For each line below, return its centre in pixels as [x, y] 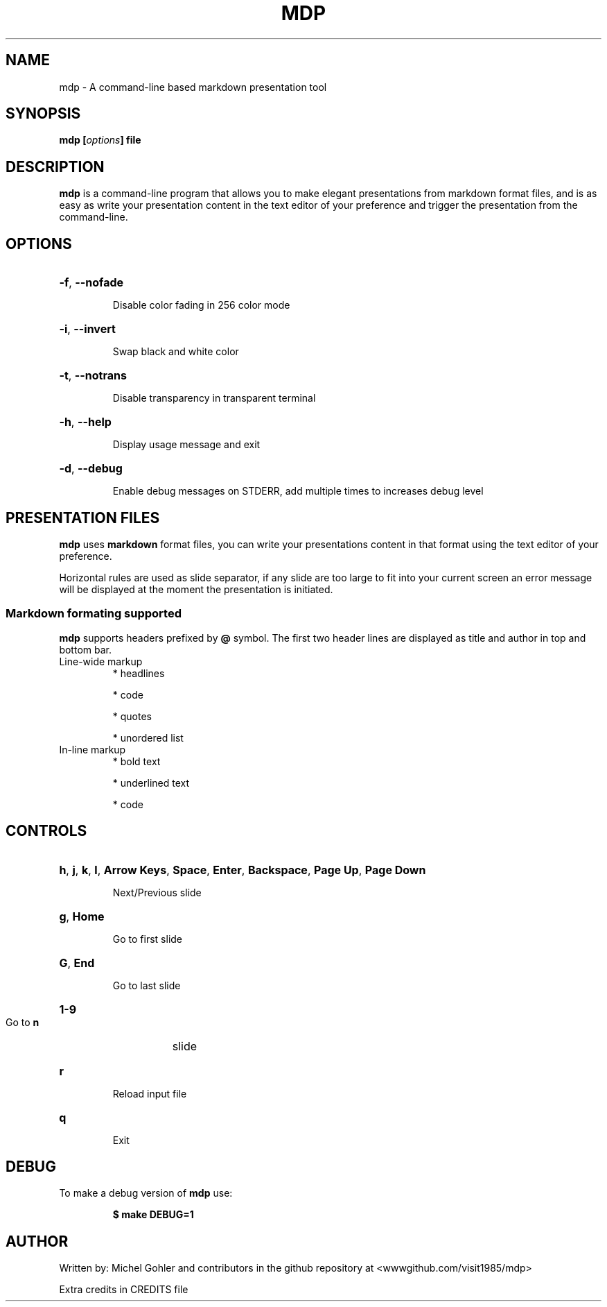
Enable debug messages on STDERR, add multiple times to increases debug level [298, 491]
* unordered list [148, 737]
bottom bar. [85, 649]
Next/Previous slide [157, 892]
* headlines [139, 673]
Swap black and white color [176, 352]
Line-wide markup [101, 661]
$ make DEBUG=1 [153, 1215]
